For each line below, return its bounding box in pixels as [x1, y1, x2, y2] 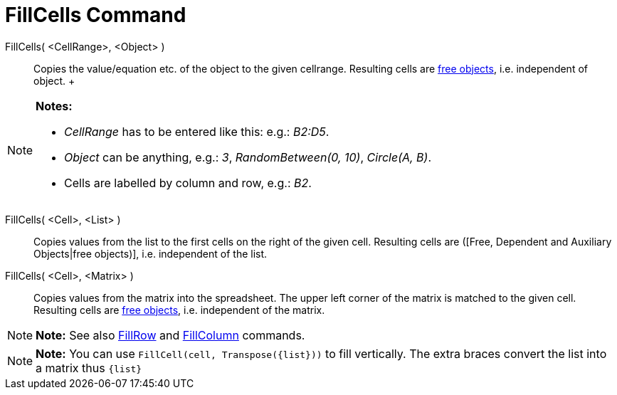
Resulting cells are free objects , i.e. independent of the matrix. [33, 303, 325, 316]
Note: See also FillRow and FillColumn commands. [36, 327, 305, 342]
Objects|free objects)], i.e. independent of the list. [33, 247, 268, 260]
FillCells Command [5, 3, 186, 27]
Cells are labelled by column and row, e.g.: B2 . [64, 175, 312, 190]
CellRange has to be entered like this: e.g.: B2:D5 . [64, 124, 329, 139]
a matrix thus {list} [36, 360, 142, 375]
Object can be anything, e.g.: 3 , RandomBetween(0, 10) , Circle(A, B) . [64, 149, 432, 164]
